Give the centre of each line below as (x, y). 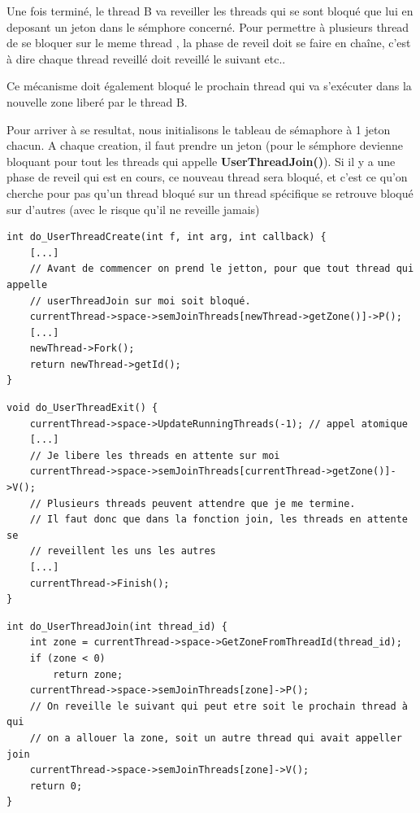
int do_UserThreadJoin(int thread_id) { (117, 626)
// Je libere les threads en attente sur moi (155, 455)
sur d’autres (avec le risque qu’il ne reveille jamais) (133, 209)
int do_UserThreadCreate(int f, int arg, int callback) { (167, 237)
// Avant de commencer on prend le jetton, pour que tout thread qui (222, 269)
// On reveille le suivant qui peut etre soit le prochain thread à (219, 706)
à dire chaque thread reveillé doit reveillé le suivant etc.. (146, 58)
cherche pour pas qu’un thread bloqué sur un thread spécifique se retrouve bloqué (210, 192)
